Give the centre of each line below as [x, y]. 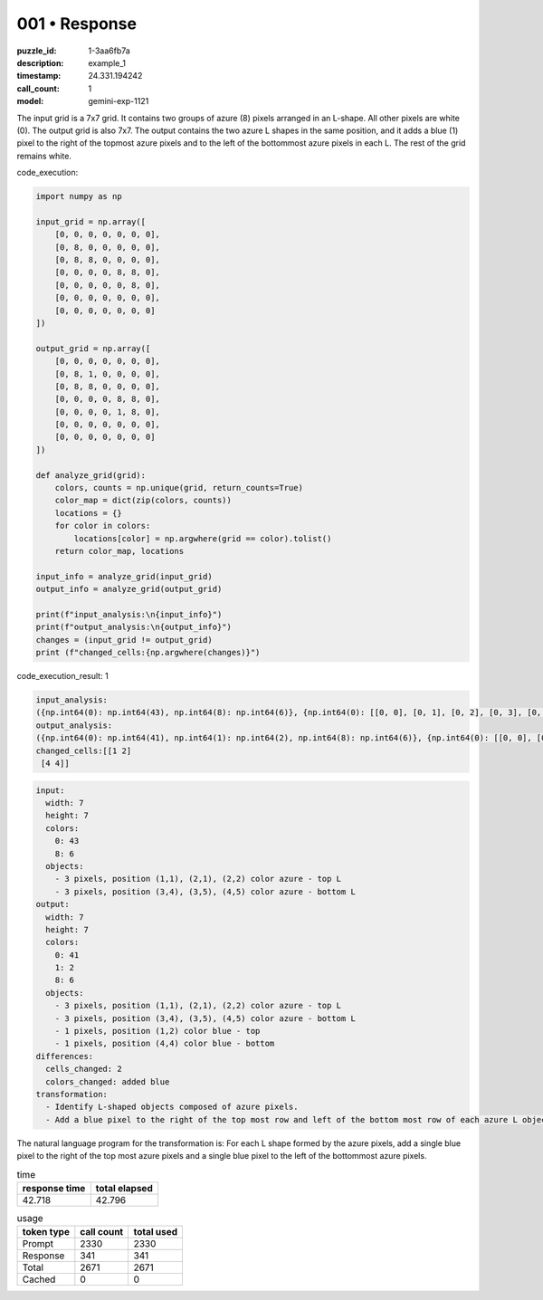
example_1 [107, 62]
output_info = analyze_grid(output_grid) [129, 589]
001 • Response [77, 24]
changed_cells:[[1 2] [84, 750]
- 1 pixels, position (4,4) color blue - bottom [165, 1044]
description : [40, 62]
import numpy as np [79, 196]
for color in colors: [103, 526]
